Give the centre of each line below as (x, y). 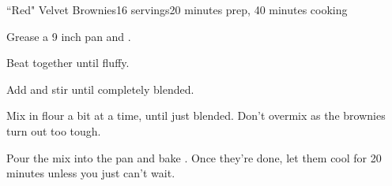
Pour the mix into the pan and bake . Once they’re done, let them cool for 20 (194, 157)
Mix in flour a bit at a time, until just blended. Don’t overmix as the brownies (196, 115)
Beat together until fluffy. (68, 63)
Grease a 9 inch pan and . (69, 36)
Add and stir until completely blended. (100, 89)
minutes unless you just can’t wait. (91, 173)
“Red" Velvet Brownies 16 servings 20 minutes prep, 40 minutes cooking (177, 9)
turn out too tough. (54, 130)
